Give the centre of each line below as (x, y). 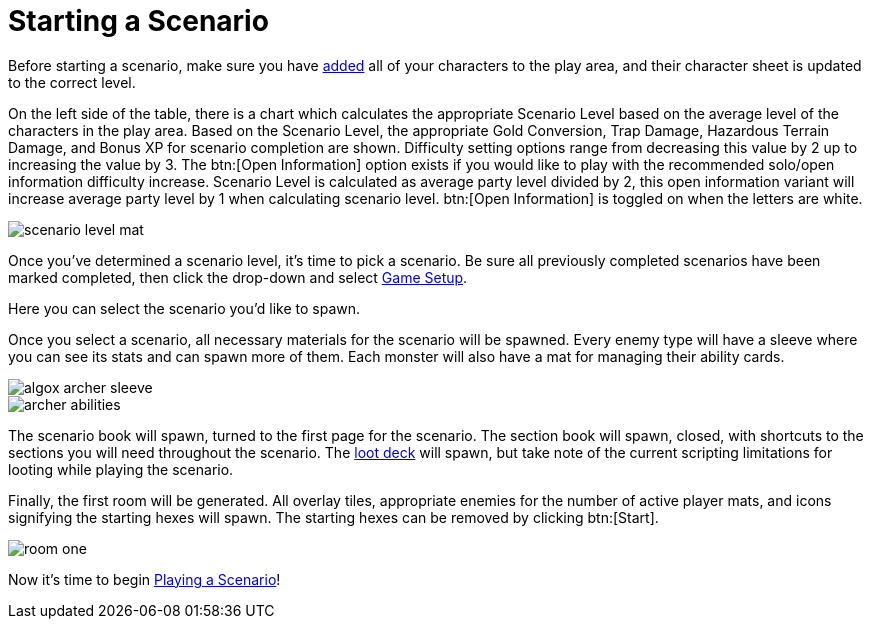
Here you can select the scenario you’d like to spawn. (184, 308)
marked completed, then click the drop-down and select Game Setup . (238, 277)
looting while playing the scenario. (121, 469)
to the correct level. (72, 82)
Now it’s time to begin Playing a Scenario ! (144, 579)
